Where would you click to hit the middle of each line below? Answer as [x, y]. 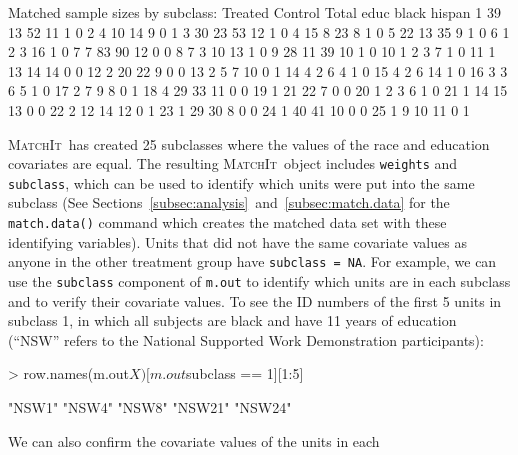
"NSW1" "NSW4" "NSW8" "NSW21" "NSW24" [150, 407]
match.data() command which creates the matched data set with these [227, 222]
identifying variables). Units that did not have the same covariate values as [237, 241]
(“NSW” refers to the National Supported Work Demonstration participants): [246, 339]
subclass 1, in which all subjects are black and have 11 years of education [232, 320]
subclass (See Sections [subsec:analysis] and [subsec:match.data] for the [229, 202]
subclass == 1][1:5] [245, 373]
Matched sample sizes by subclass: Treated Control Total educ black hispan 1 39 [254, 12]
